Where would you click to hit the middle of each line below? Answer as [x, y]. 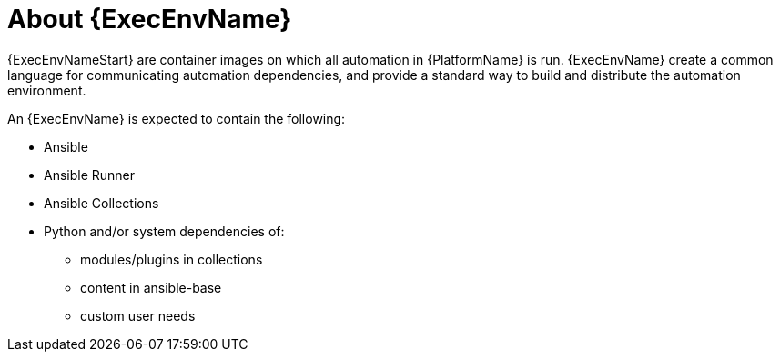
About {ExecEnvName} [150, 19]
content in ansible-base [151, 287]
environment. [47, 90]
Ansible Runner [90, 175]
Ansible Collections [101, 203]
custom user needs [138, 315]
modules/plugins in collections [172, 259]
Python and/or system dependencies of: [164, 231]
